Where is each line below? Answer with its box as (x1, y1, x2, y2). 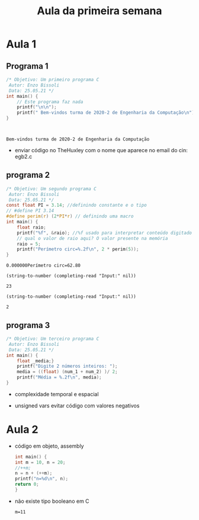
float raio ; (17, 224, 46, 230)
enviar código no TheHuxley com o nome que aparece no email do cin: (14, 147, 188, 153)
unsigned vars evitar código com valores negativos (14, 402, 140, 409)
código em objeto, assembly (14, 442, 84, 450)
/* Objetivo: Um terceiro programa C (6, 336, 99, 342)
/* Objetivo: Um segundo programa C (6, 185, 97, 192)
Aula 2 (6, 423, 38, 436)
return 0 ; (14, 482, 40, 487)
